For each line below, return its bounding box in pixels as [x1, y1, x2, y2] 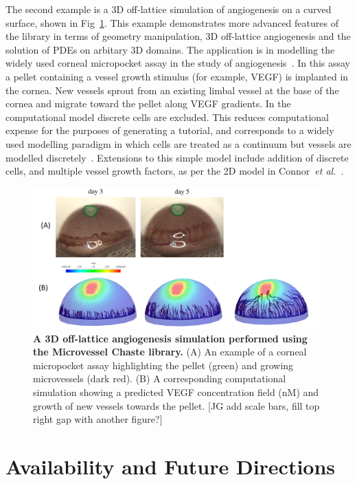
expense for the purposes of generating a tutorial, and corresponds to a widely [5, 123, 334, 137]
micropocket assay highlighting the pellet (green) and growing [33, 357, 294, 372]
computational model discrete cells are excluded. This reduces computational [5, 109, 329, 124]
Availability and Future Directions [5, 452, 336, 481]
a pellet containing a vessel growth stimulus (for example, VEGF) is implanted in [5, 69, 349, 83]
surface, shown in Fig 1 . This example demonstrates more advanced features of [5, 15, 338, 30]
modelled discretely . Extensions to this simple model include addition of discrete [5, 150, 349, 164]
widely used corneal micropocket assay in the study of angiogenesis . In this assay [5, 56, 351, 70]
